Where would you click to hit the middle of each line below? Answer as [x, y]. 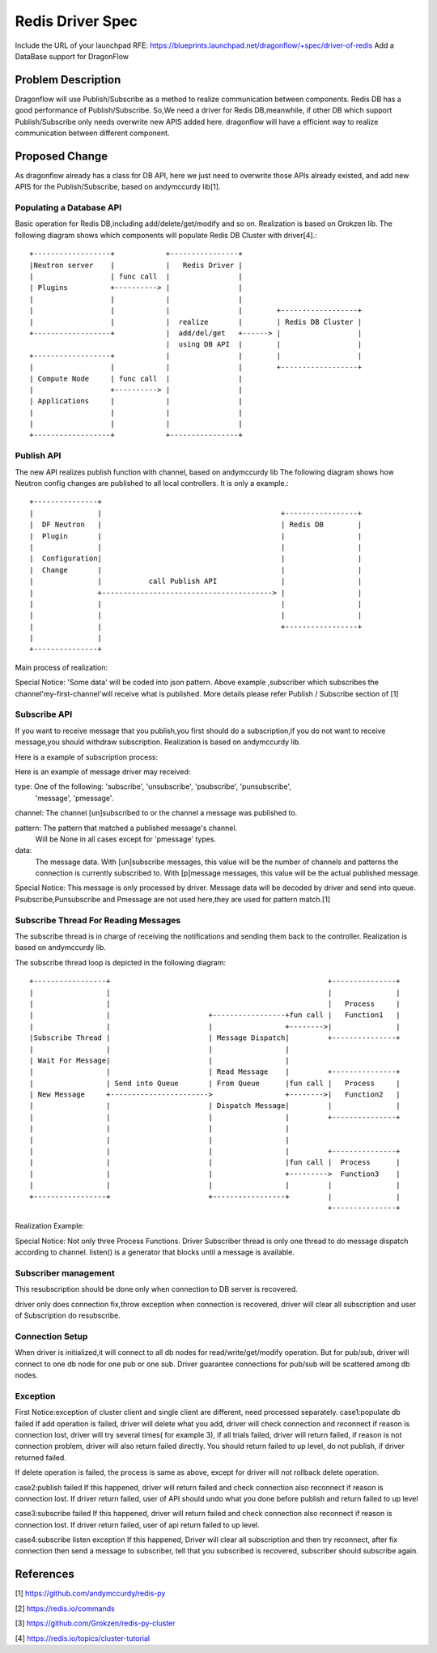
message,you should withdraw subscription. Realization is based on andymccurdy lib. [158, 742]
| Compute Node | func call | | [136, 378]
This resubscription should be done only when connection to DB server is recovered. [157, 1289]
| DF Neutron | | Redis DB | [196, 525]
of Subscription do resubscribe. [68, 1315]
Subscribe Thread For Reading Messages [98, 920]
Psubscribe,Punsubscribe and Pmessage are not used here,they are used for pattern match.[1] [173, 899]
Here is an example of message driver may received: [103, 771]
